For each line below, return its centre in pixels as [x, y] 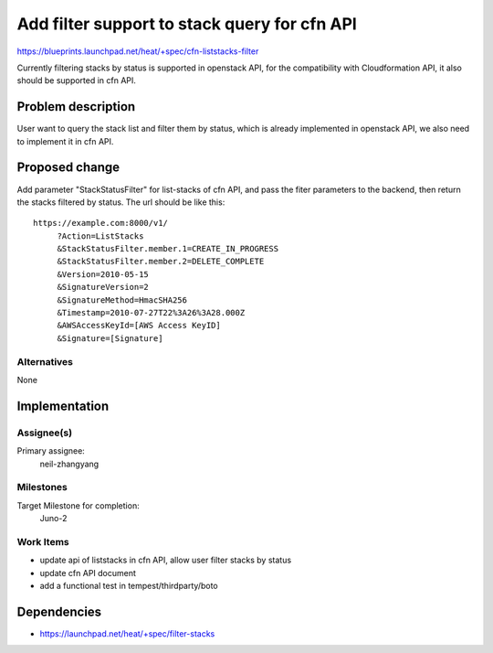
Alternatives [45, 361]
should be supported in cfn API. [77, 80]
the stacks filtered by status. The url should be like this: [121, 202]
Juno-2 [53, 519]
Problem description [76, 107]
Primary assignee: [51, 451]
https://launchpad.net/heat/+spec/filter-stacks [127, 633]
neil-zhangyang [69, 464]
